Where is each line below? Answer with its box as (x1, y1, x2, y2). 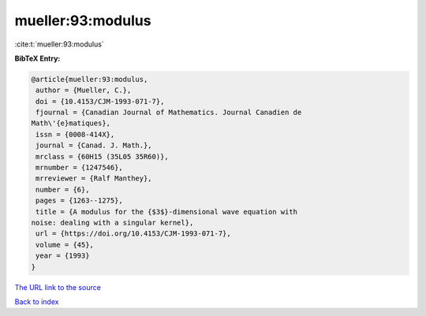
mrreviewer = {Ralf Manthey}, (35, 174, 153, 183)
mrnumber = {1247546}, (35, 163, 124, 173)
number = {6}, (35, 185, 90, 194)
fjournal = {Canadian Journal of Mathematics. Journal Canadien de (35, 108, 302, 117)
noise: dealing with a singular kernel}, (31, 218, 194, 227)
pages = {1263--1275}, (35, 196, 124, 205)
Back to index (14, 296, 59, 307)
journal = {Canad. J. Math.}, (35, 141, 153, 150)
